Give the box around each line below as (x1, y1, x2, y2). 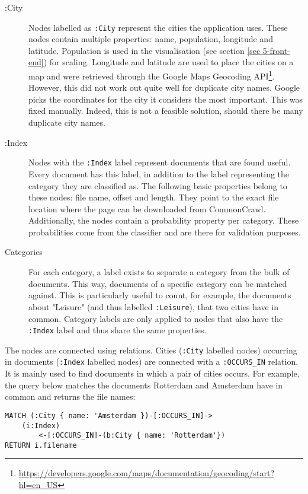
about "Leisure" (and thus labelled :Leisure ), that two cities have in (28, 300, 279, 313)
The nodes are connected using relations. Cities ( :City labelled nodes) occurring (5, 343, 297, 356)
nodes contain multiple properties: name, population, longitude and (28, 33, 273, 45)
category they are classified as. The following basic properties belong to (28, 179, 287, 192)
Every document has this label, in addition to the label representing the (28, 167, 290, 180)
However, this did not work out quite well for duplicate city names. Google (28, 81, 300, 94)
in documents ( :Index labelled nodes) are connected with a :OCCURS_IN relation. (5, 355, 299, 368)
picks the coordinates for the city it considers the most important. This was (28, 93, 303, 105)
